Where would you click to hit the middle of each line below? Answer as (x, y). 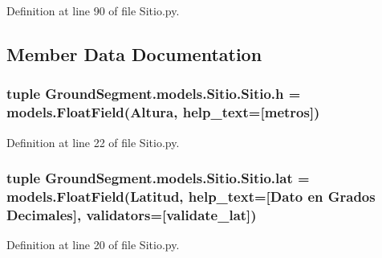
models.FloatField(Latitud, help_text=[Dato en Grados (191, 196)
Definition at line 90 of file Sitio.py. (93, 10)
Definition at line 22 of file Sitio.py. (93, 142)
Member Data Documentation (134, 53)
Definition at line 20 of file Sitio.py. (93, 245)
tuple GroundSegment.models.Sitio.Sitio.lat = (158, 178)
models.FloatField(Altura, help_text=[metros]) (163, 112)
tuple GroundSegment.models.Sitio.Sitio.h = (154, 94)
